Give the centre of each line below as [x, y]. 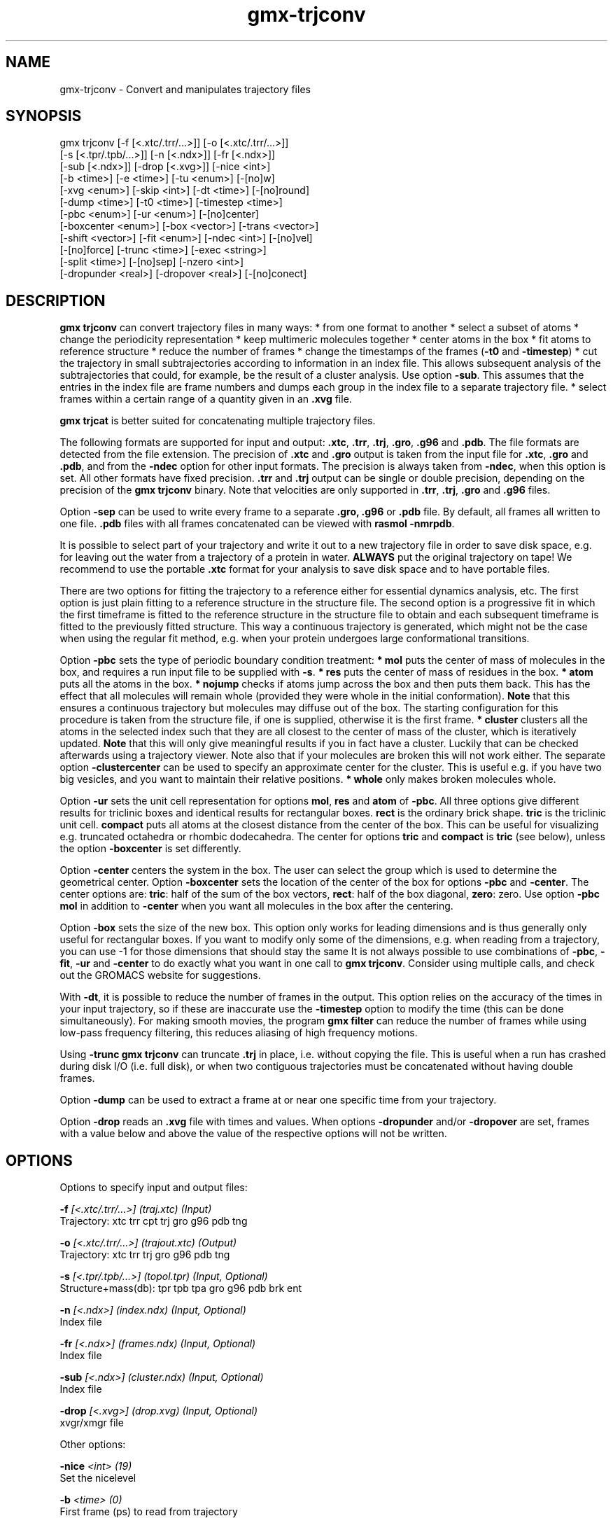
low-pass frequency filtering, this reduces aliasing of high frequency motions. [239, 1033]
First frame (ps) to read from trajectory [149, 1512]
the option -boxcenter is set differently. [150, 849]
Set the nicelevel [98, 1478]
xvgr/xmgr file [92, 1423]
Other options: [93, 1445]
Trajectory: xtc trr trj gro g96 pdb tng [145, 1255]
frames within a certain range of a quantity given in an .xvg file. [206, 399]
